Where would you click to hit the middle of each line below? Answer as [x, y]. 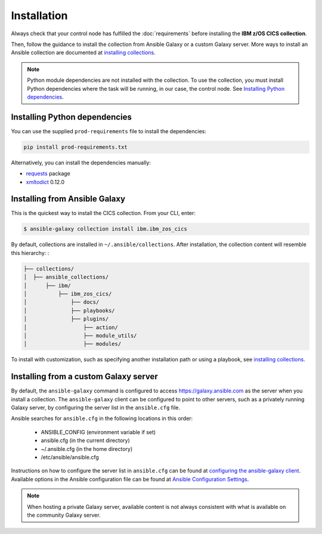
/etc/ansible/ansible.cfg [70, 457]
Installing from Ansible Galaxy [68, 199]
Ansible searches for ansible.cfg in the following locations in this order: [102, 419]
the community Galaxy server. [64, 515]
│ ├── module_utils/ [80, 335]
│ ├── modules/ [72, 344]
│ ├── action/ [71, 327]
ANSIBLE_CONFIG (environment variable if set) [98, 432]
